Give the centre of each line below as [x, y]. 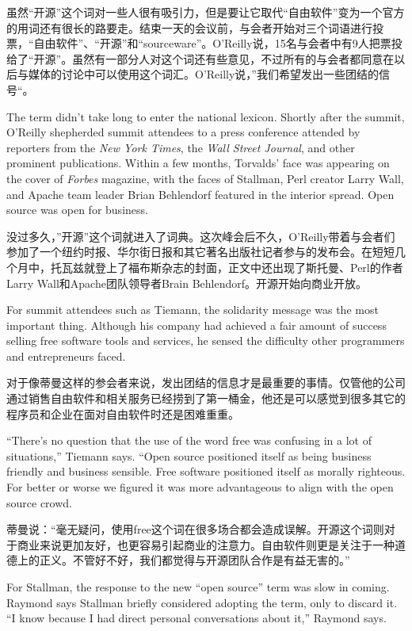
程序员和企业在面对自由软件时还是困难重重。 [123, 413]
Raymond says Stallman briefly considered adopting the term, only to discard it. [202, 602]
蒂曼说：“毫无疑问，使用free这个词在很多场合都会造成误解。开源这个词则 [195, 529]
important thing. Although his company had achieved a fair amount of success [196, 325]
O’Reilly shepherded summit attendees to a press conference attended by [183, 132]
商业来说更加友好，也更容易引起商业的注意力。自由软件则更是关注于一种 [206, 544]
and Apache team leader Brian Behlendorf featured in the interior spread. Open [200, 194]
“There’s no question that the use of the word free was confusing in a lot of [189, 440]
